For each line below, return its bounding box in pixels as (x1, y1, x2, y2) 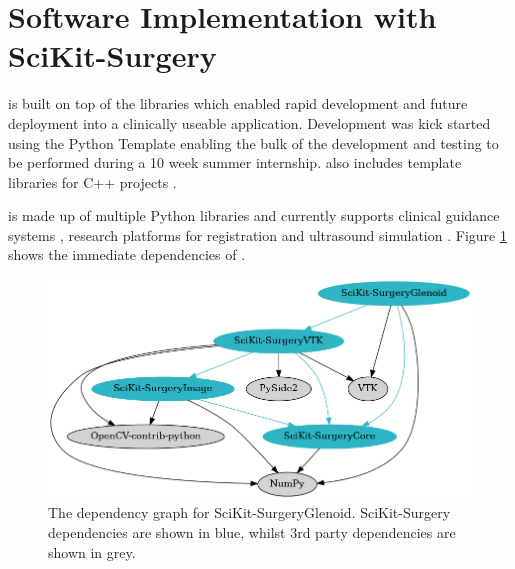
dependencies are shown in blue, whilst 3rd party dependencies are (48, 521, 456, 542)
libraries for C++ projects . (8, 171, 177, 192)
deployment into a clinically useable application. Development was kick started (8, 112, 491, 133)
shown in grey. (48, 541, 136, 562)
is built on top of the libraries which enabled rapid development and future (8, 93, 468, 114)
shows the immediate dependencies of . (8, 244, 246, 265)
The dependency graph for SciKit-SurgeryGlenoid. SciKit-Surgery (48, 502, 451, 523)
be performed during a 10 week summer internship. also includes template (8, 152, 462, 173)
